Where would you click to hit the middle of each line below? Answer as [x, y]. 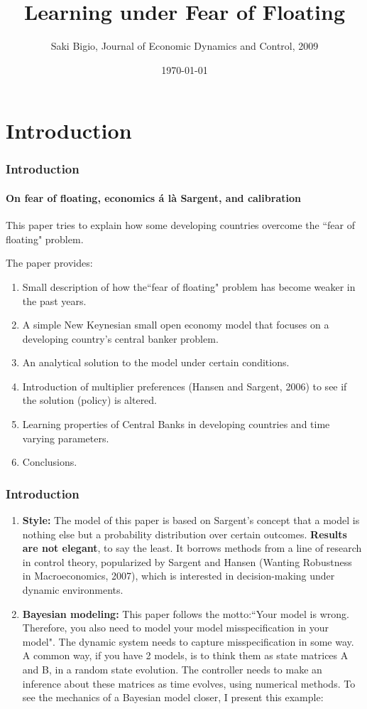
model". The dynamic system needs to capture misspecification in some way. [188, 641]
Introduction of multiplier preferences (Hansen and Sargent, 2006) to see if [185, 386]
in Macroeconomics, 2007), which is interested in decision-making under [179, 576]
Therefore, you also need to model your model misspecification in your [176, 628]
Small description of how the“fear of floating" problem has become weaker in [189, 286]
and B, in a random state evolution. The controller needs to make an [172, 670]
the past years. [54, 300]
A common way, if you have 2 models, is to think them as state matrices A [185, 655]
